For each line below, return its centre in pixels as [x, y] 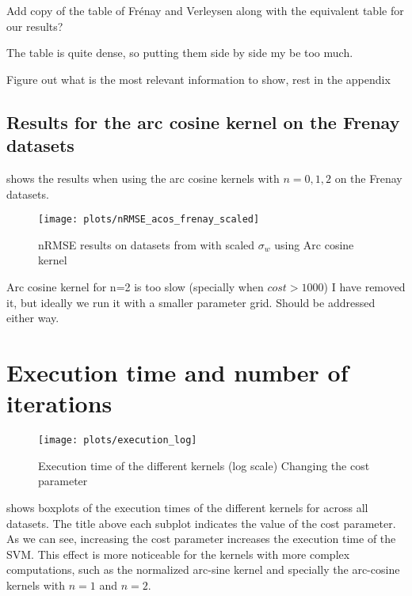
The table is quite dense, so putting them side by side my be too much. [180, 53]
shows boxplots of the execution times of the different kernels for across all [187, 507]
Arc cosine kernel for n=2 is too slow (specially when [135, 287]
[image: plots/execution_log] [118, 440]
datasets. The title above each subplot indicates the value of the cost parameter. [201, 523]
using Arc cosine [314, 244]
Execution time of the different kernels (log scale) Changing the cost [204, 465]
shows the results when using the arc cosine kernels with [143, 178]
